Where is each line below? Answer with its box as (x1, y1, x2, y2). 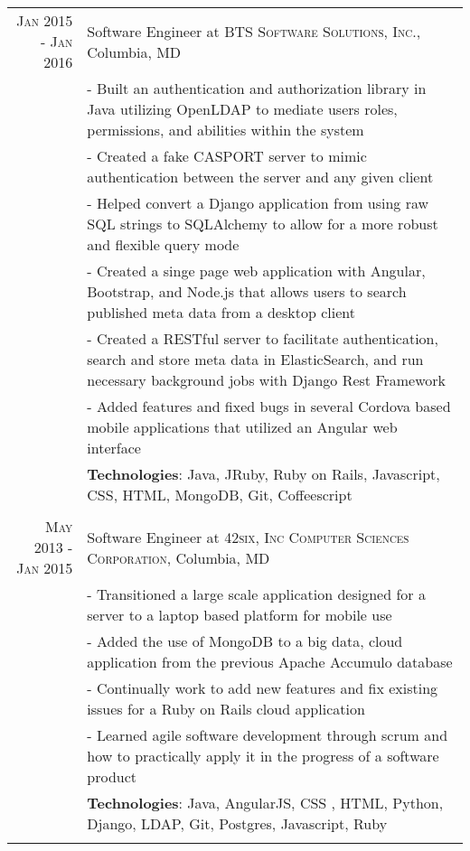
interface (87, 437, 141, 458)
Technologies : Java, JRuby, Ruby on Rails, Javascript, (87, 463, 440, 484)
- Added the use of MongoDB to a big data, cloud (87, 631, 403, 651)
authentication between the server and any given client (87, 166, 434, 187)
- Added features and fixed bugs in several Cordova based (87, 396, 451, 416)
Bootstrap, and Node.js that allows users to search (87, 281, 407, 302)
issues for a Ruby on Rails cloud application (87, 698, 365, 719)
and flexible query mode (87, 234, 240, 255)
